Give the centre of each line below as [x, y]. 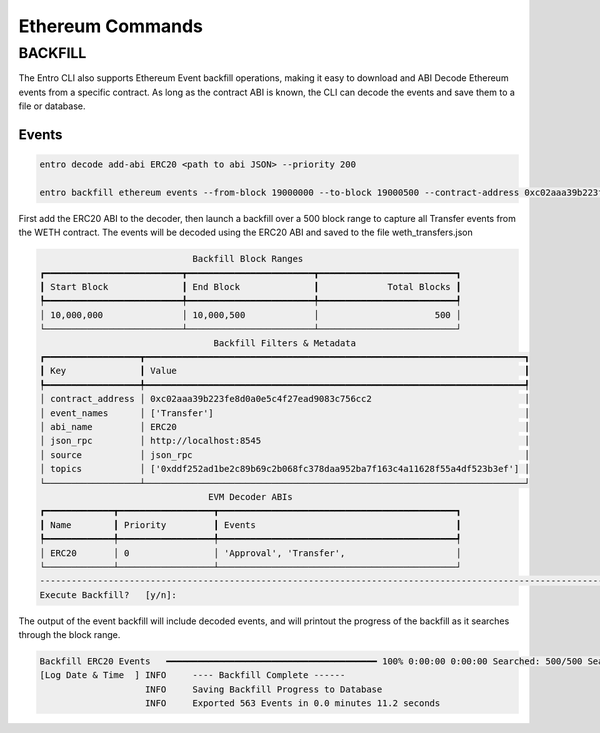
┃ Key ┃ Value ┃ [284, 371]
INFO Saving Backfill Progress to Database [264, 689]
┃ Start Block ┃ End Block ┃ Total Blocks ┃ [250, 287]
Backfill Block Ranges [248, 259]
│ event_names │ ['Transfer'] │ [284, 413]
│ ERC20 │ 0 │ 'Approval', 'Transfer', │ [250, 553]
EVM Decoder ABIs [251, 496]
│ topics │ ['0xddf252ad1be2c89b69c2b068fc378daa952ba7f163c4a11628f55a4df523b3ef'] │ [284, 469]
